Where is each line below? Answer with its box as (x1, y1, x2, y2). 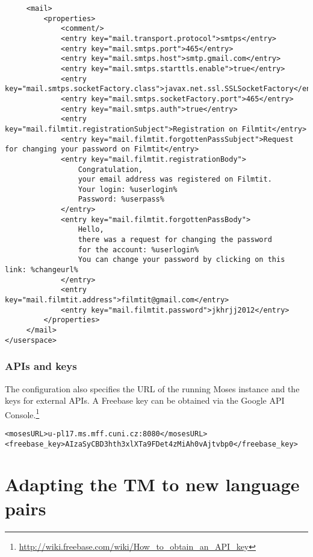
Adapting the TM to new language (5, 472, 300, 497)
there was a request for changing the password (78, 235, 272, 244)
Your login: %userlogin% (78, 185, 178, 194)
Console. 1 (5, 406, 40, 421)
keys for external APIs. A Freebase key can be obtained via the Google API (5, 394, 285, 407)
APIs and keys (5, 358, 77, 374)
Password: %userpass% (78, 195, 164, 204)
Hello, (78, 225, 104, 234)
